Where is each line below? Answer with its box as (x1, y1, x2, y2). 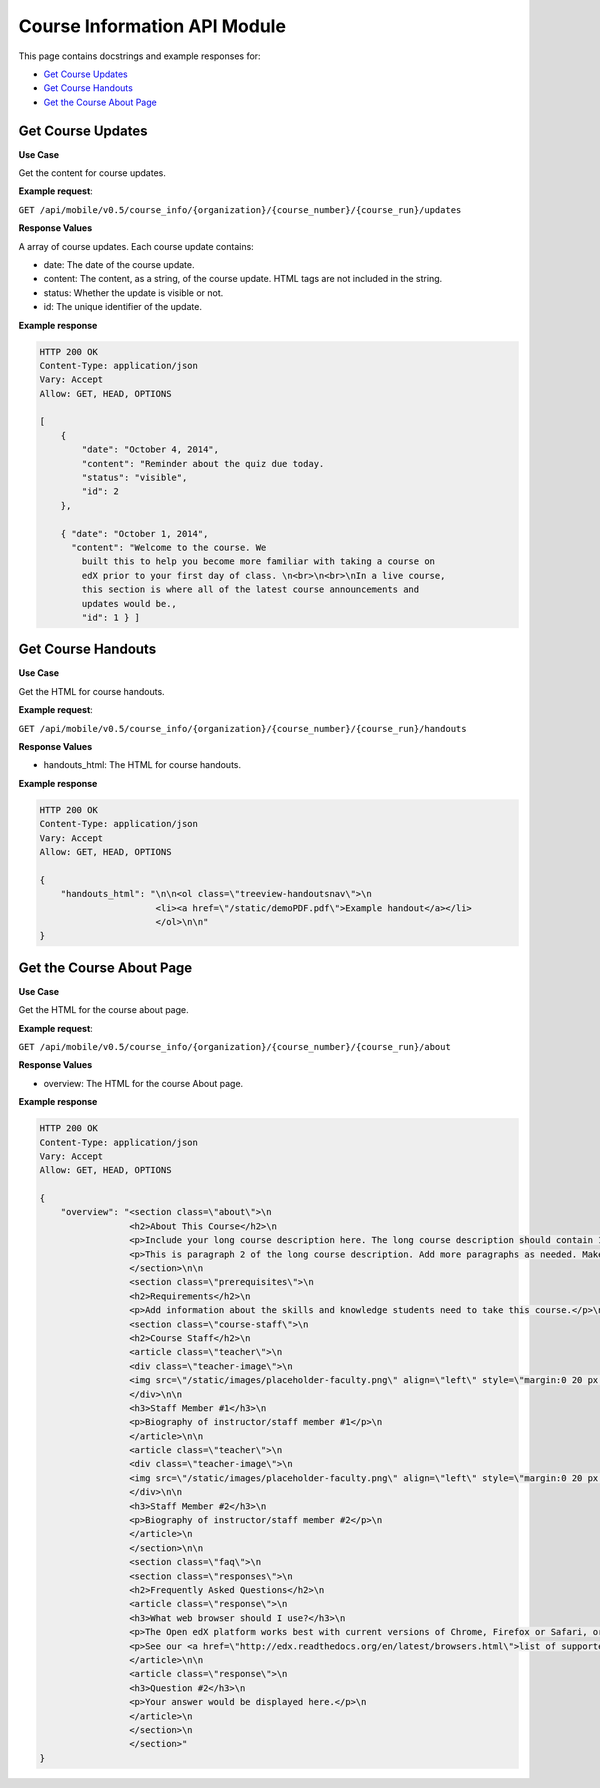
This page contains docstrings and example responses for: (18, 50, 261, 62)
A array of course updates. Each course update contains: (18, 240, 254, 252)
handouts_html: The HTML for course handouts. (43, 759, 242, 771)
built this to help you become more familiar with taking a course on (81, 556, 435, 567)
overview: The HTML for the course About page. (43, 1077, 244, 1089)
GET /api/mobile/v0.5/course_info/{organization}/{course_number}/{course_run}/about (18, 1041, 452, 1052)
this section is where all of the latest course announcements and (81, 584, 420, 595)
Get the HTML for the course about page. (18, 1004, 189, 1016)
